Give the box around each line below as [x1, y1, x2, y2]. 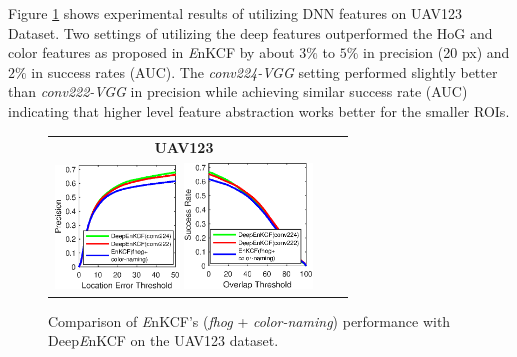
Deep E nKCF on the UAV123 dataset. [48, 330, 279, 351]
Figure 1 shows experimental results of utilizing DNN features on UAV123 [8, 3, 462, 23]
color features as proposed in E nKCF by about [8, 42, 295, 63]
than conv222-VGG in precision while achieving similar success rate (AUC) [8, 81, 468, 102]
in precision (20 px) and [363, 42, 510, 63]
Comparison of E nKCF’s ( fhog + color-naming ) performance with [48, 310, 451, 331]
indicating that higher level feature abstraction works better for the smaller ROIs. [8, 100, 510, 121]
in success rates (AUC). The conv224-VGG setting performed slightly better [31, 61, 498, 82]
